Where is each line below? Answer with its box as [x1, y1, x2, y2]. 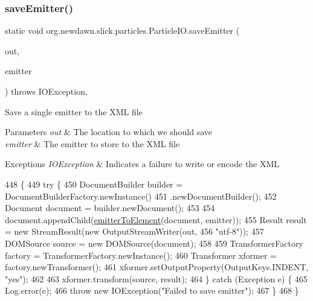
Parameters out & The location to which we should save [5, 125, 212, 138]
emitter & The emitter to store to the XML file [5, 137, 180, 150]
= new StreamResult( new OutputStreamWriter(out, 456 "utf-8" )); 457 [5, 225, 264, 238]
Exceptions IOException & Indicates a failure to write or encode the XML [5, 157, 280, 170]
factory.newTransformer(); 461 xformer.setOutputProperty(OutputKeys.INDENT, [5, 261, 309, 273]
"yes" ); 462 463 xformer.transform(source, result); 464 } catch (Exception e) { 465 [5, 272, 308, 285]
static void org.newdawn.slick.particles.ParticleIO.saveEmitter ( [5, 24, 240, 37]
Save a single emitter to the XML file [5, 105, 143, 118]
